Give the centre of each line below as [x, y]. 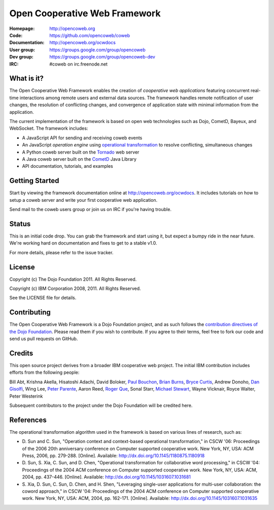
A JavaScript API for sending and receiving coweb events [82, 138]
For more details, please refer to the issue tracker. [61, 252]
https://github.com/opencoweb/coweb [90, 35]
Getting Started [34, 181]
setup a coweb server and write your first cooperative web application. [83, 200]
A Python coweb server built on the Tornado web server [81, 152]
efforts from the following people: [44, 372]
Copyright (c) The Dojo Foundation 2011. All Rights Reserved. [73, 279]
